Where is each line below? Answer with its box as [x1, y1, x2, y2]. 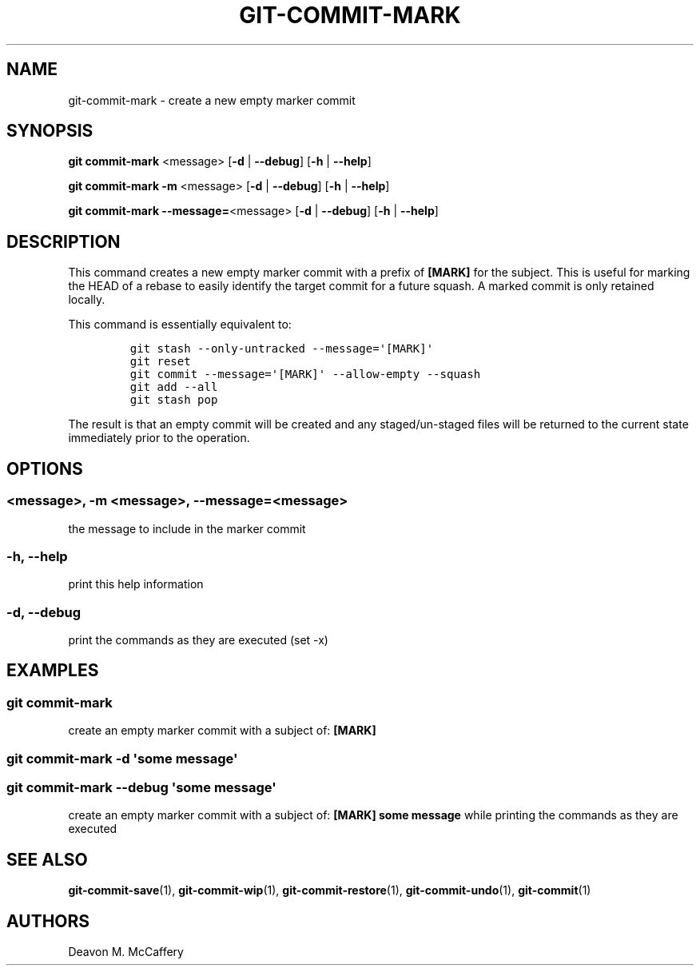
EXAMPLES [6, 660, 99, 681]
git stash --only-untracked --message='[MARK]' [129, 342, 434, 356]
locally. [68, 293, 105, 307]
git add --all [129, 380, 218, 394]
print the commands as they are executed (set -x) [68, 633, 328, 647]
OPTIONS [6, 458, 83, 479]
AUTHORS [6, 910, 90, 931]
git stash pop [129, 393, 218, 407]
